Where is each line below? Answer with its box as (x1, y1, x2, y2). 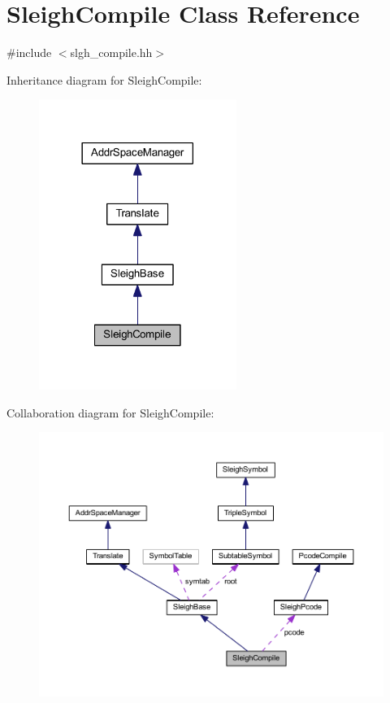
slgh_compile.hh (70, 44, 153, 61)
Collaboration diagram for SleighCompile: (6, 404, 214, 421)
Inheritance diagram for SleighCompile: (6, 71, 202, 88)
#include (6, 44, 52, 61)
